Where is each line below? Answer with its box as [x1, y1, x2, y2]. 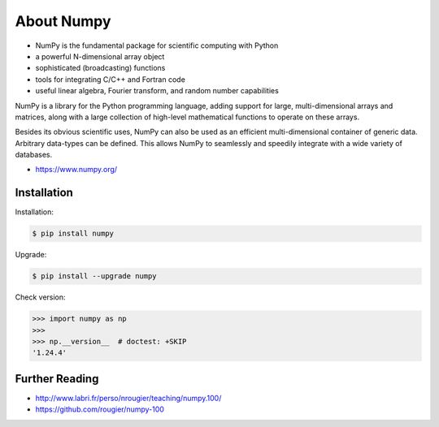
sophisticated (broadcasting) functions [35, 63, 166, 73]
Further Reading [15, 372, 99, 386]
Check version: [15, 292, 66, 302]
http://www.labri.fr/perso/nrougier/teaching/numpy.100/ [35, 393, 222, 403]
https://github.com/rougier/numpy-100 [35, 404, 164, 414]
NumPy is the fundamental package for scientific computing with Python [35, 41, 279, 50]
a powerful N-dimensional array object [35, 51, 165, 61]
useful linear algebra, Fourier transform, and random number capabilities [35, 86, 280, 96]
